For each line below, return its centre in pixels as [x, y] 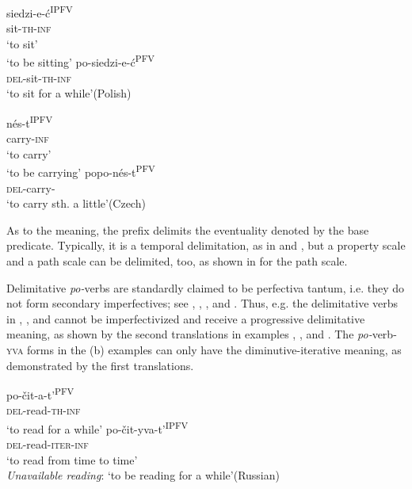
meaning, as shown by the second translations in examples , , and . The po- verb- [202, 334]
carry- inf [28, 138]
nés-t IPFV [30, 121]
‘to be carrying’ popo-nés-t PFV [81, 171]
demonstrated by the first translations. [100, 365]
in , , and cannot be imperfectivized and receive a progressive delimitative [186, 318]
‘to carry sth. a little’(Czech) [76, 203]
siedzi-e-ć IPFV [40, 11]
